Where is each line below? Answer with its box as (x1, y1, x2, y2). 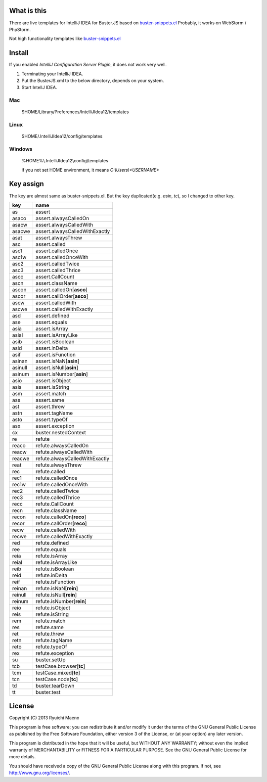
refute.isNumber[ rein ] (35, 598, 87, 604)
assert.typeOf (35, 416, 68, 423)
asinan (12, 358, 28, 365)
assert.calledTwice (35, 260, 80, 267)
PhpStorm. (9, 26, 31, 32)
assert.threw (35, 403, 65, 410)
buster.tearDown (35, 682, 75, 689)
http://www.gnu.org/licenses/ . (9, 770, 70, 776)
